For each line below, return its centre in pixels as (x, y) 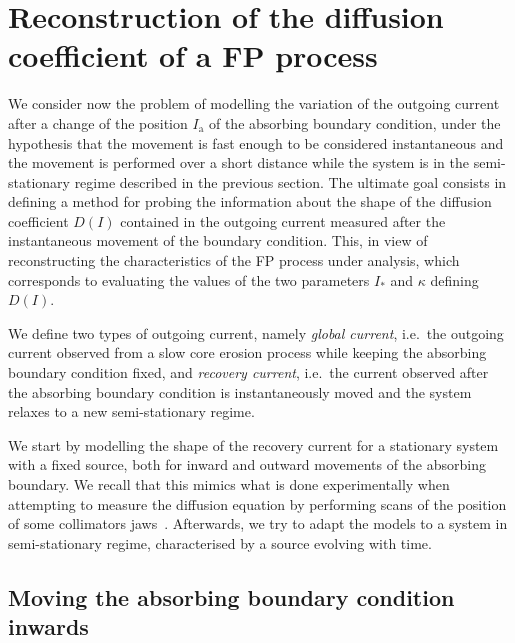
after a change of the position (98, 122)
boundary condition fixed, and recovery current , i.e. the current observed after (248, 372)
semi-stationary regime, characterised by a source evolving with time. (220, 542)
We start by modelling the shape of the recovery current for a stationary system (253, 444)
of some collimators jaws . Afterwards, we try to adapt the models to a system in (258, 523)
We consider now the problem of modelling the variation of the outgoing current (254, 103)
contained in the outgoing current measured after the (283, 220)
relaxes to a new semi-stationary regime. (131, 411)
